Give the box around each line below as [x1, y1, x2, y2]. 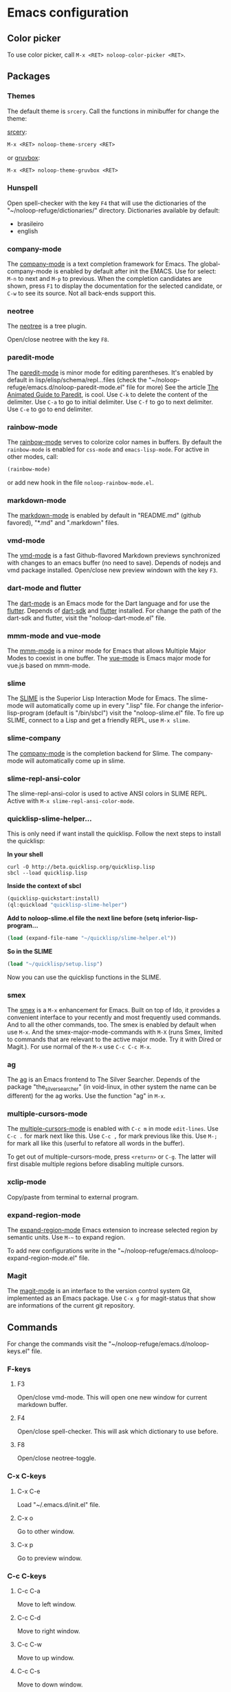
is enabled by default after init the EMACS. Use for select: [54, 267, 217, 275]
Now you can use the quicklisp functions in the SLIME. [7, 973, 162, 981]
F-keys [7, 1364, 31, 1374]
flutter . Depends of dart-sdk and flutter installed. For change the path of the [7, 606, 221, 615]
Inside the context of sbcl [7, 882, 81, 890]
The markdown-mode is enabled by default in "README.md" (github [7, 511, 201, 520]
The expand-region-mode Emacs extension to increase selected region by [7, 1226, 218, 1234]
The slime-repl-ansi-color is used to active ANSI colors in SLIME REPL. [7, 789, 208, 798]
